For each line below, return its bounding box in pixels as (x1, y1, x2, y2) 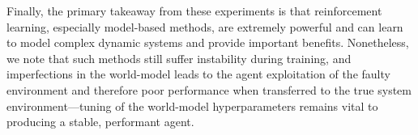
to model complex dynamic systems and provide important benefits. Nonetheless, (6, 34, 409, 51)
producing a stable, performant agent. (6, 113, 194, 130)
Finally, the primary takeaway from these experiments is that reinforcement (6, 2, 382, 19)
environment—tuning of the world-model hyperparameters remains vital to (6, 97, 378, 114)
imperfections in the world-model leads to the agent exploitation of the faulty (6, 65, 390, 82)
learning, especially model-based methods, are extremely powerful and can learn (6, 18, 403, 35)
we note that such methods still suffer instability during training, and (6, 49, 352, 66)
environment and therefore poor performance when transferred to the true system (6, 81, 412, 98)
